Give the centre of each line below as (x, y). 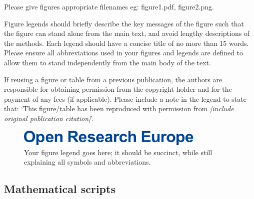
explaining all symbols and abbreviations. (87, 162)
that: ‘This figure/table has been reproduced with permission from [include (119, 108)
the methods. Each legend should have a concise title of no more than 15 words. (126, 43)
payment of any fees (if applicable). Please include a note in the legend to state (125, 99)
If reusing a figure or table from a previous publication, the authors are (113, 79)
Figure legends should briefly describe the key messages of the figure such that (124, 23)
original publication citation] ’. (49, 118)
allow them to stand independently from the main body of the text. (107, 62)
